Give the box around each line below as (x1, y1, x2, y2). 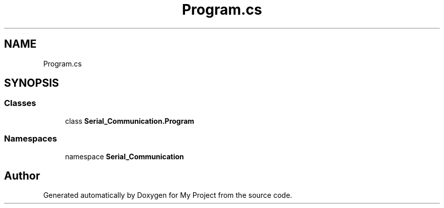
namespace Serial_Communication (65, 152, 184, 161)
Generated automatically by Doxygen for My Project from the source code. (43, 191, 292, 200)
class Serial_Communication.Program (65, 116, 195, 125)
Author (4, 169, 40, 182)
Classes (4, 98, 36, 109)
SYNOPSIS (4, 77, 59, 90)
